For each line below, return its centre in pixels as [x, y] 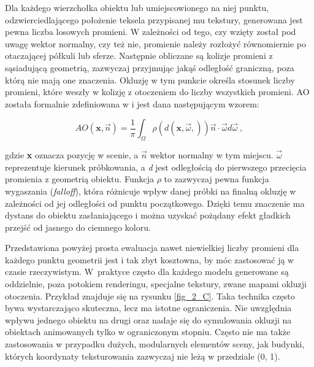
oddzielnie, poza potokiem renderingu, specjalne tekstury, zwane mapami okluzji [156, 284]
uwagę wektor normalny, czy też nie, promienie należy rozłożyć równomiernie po [156, 43]
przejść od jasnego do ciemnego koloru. [78, 227]
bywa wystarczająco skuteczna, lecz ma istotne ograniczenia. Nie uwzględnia [148, 308]
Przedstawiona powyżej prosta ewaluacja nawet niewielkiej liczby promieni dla [152, 248]
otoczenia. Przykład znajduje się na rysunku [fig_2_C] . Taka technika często [150, 296]
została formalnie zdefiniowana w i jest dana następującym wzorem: [132, 103]
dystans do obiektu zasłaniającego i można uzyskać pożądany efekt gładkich [148, 215]
